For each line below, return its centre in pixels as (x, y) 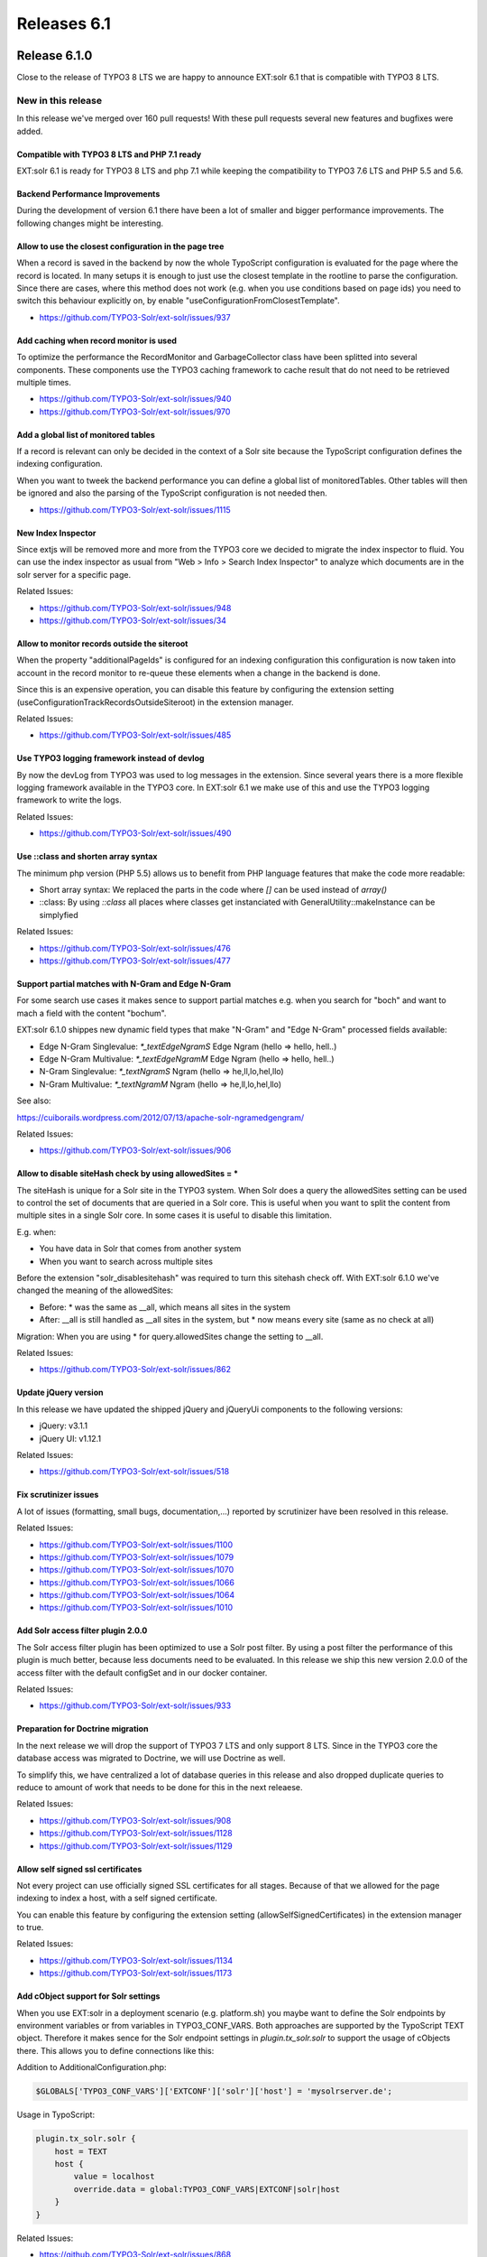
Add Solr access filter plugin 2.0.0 (82, 1630)
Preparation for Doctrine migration (83, 1729)
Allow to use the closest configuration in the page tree (120, 246)
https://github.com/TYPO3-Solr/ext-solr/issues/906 (135, 1150)
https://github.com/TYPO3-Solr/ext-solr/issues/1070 (137, 1570)
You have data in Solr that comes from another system (140, 1249)
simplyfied (59, 915)
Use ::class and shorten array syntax (87, 857)
